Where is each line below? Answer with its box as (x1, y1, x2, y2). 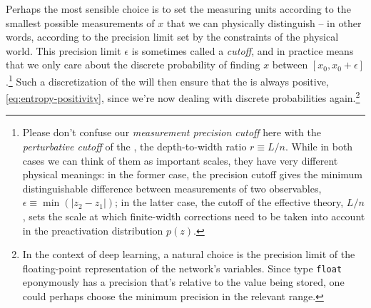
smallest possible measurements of (6, 15, 155, 30)
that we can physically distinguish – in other (166, 15, 362, 30)
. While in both (285, 139, 353, 154)
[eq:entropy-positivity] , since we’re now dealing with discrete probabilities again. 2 (6, 88, 360, 105)
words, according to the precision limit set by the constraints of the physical (6, 29, 339, 44)
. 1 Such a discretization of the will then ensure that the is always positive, (6, 71, 329, 88)
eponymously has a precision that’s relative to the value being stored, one (22, 274, 345, 289)
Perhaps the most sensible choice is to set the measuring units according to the (6, 1, 351, 16)
